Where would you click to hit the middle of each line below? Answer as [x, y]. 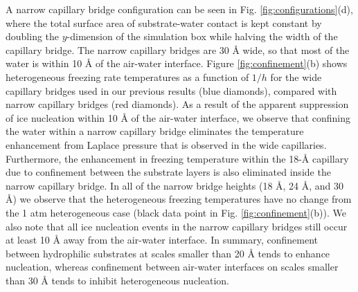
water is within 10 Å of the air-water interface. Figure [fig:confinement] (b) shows [177, 63]
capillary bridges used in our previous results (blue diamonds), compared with [171, 90]
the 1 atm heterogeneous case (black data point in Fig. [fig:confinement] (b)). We [176, 212]
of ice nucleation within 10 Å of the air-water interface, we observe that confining [178, 117]
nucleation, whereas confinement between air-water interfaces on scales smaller [172, 267]
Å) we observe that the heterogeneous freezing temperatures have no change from [179, 199]
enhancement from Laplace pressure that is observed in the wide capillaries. [166, 144]
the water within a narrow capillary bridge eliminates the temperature [155, 131]
